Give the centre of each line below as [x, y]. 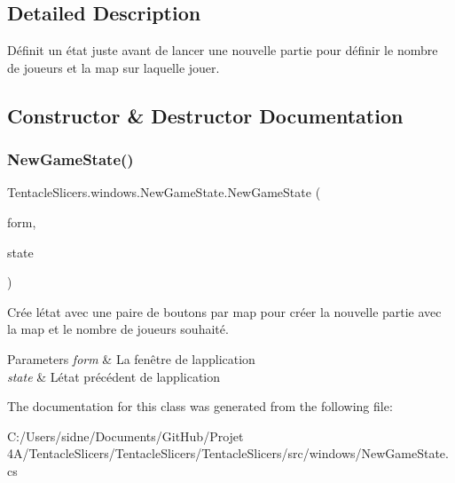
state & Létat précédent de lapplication [114, 376]
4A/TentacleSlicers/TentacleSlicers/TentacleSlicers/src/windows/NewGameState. [228, 453]
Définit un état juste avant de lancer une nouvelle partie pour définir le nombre [223, 50]
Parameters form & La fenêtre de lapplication [131, 358]
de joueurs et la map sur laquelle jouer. [114, 67]
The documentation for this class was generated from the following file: [200, 406]
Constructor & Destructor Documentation [205, 115]
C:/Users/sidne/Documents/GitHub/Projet [126, 435]
